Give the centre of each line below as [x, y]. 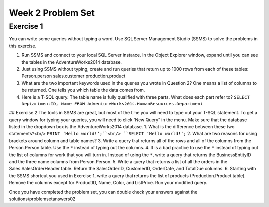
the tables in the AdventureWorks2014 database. [72, 62]
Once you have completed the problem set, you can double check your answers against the [103, 192]
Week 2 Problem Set [52, 13]
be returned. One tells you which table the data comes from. [83, 90]
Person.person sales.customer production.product [73, 76]
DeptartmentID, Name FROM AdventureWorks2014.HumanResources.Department [112, 104]
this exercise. [23, 46]
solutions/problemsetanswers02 [42, 199]
